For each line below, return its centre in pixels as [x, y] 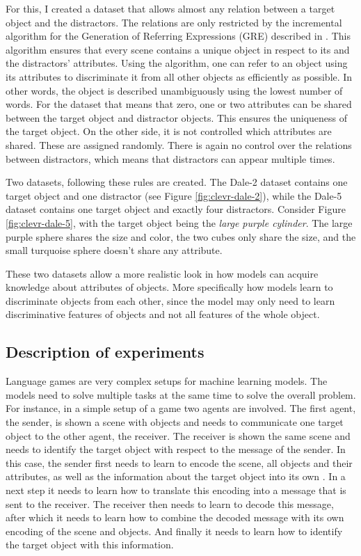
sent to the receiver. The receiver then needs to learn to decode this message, [170, 503]
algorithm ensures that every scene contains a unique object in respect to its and [178, 49]
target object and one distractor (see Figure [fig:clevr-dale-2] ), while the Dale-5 [174, 195]
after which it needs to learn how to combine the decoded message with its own [175, 517]
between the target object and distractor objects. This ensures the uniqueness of [177, 117]
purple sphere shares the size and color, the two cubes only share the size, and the [181, 236]
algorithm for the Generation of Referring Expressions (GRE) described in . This [178, 36]
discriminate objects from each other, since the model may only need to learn [170, 300]
